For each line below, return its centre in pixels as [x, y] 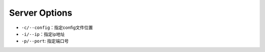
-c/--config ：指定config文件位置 [57, 27]
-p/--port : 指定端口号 [45, 41]
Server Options [41, 13]
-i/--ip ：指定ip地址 [43, 34]
